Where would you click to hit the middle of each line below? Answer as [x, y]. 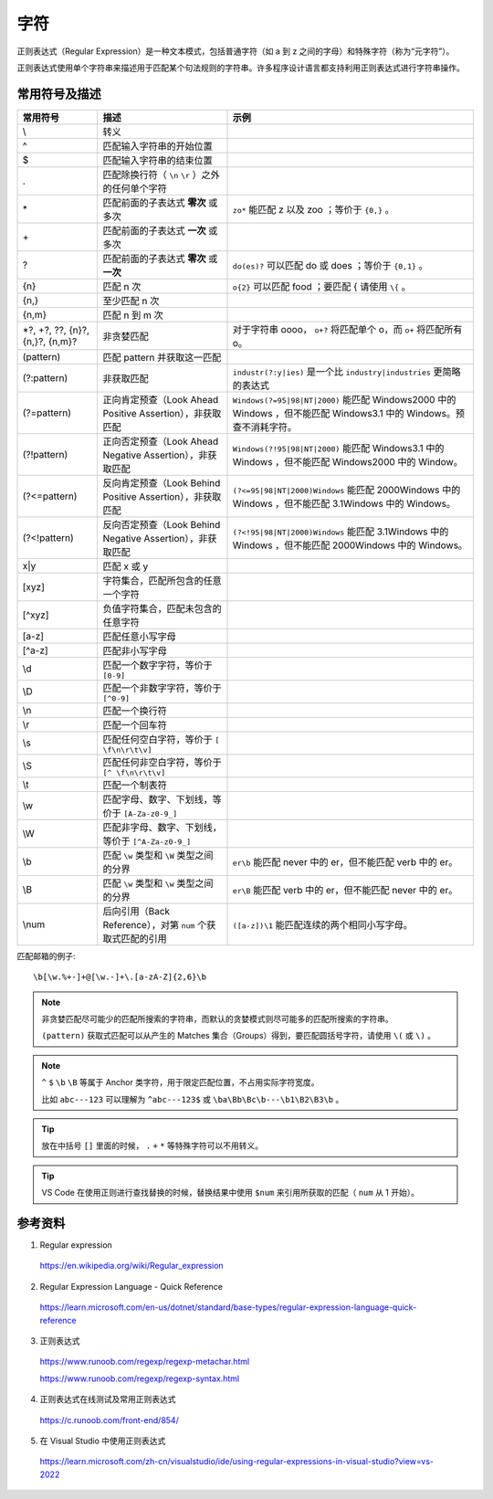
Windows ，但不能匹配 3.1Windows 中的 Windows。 [344, 503]
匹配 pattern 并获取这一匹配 [162, 357]
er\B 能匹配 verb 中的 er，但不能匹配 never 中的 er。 [345, 890]
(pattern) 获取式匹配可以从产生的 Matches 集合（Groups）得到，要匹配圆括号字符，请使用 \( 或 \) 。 [239, 1036]
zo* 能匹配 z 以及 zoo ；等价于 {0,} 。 [313, 209]
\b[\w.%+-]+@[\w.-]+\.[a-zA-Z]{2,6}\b [120, 977]
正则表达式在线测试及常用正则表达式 [108, 1399]
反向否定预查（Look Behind [162, 524]
